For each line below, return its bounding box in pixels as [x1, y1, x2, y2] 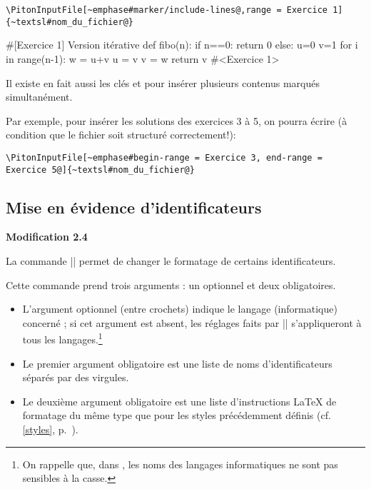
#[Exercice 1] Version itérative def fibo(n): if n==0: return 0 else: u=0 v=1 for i [6, 37, 358, 52]
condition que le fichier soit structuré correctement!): [6, 127, 236, 142]
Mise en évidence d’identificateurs [6, 196, 262, 218]
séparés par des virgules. [22, 370, 129, 385]
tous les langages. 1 [22, 330, 103, 347]
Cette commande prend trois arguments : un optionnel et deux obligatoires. [6, 277, 336, 292]
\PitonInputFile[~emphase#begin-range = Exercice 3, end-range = [6, 152, 322, 163]
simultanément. [6, 89, 73, 104]
